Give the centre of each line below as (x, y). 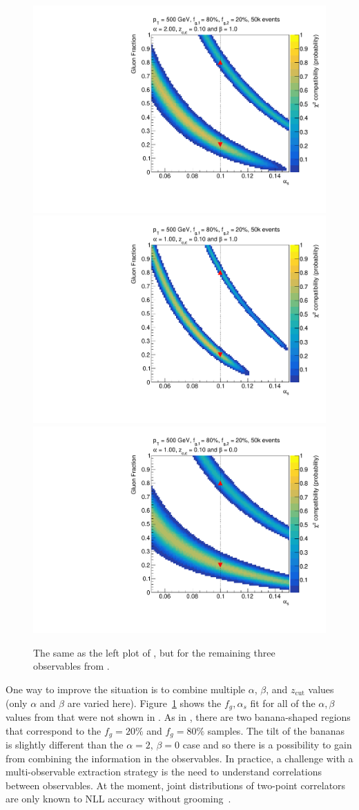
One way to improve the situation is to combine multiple (126, 689)
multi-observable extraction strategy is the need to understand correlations (164, 772)
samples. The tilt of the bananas (276, 730)
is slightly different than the (65, 745)
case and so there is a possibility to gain (267, 745)
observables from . (71, 666)
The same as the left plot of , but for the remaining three (154, 652)
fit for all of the (283, 703)
